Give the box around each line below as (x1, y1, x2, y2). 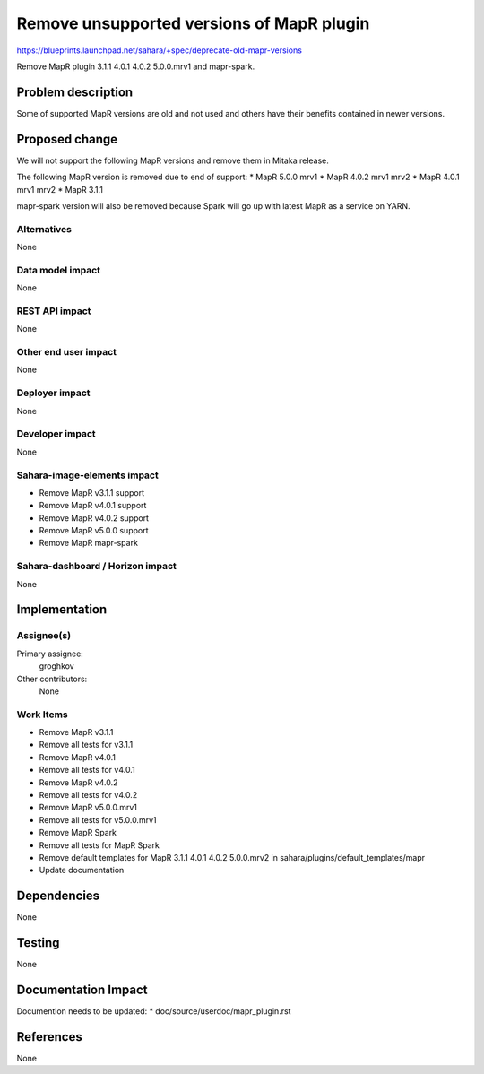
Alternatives (16, 222, 72, 235)
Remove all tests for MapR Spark (39, 839, 160, 851)
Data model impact (16, 264, 101, 276)
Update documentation (39, 865, 125, 876)
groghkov (39, 661, 75, 671)
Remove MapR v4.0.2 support (39, 512, 150, 524)
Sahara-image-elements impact (16, 469, 159, 481)
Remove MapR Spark (39, 827, 117, 838)
